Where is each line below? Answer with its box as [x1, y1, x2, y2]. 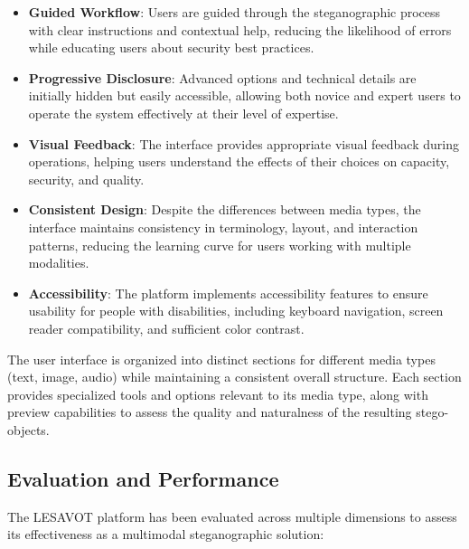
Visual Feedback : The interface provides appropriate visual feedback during [28, 134, 459, 153]
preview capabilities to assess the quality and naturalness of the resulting [7, 402, 412, 421]
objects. [7, 420, 50, 439]
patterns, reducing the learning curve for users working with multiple [28, 235, 411, 254]
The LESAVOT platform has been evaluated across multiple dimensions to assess [7, 506, 457, 525]
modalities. [28, 253, 89, 272]
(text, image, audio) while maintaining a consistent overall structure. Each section [7, 367, 462, 386]
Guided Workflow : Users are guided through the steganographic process [28, 3, 441, 21]
